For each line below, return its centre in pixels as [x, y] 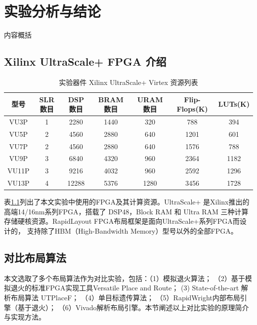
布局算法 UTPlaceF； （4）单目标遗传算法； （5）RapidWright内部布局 [125, 298]
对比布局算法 [35, 258]
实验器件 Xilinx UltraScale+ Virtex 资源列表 [128, 82]
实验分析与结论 [53, 11]
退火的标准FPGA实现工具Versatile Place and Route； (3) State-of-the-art [125, 288]
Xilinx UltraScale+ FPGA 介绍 [85, 61]
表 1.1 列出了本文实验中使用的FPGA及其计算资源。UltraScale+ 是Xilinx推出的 [127, 202]
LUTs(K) [234, 104]
